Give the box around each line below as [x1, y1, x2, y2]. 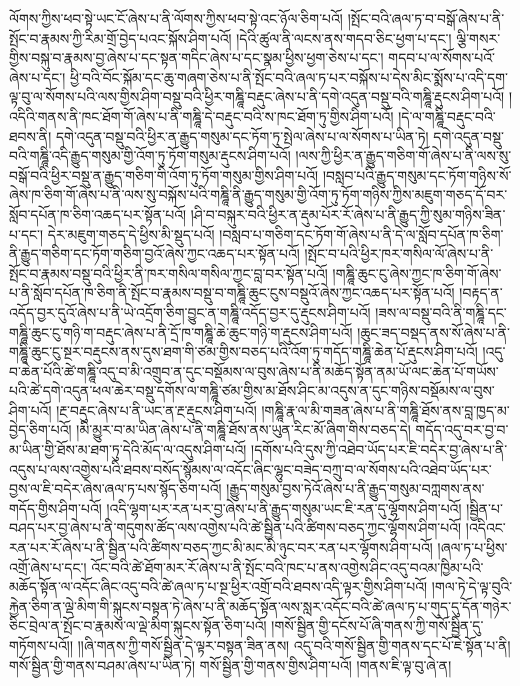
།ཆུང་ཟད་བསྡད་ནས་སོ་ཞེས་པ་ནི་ [357, 321, 510, 342]
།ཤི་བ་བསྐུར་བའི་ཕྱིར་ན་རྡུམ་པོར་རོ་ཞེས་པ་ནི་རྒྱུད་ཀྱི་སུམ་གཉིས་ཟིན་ [190, 203, 506, 224]
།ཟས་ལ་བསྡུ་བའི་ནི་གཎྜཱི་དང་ [375, 301, 507, 322]
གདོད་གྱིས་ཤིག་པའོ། [9, 497, 102, 518]
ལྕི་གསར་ [456, 27, 501, 48]
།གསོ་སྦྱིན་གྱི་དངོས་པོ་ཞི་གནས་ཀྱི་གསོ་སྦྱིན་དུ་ [271, 615, 484, 636]
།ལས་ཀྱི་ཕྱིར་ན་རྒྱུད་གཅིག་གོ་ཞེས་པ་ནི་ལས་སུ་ [295, 145, 512, 166]
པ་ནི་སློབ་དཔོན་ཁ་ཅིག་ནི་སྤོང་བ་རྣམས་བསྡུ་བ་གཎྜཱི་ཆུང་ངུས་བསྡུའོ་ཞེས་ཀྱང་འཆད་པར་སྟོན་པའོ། [9, 282, 455, 303]
